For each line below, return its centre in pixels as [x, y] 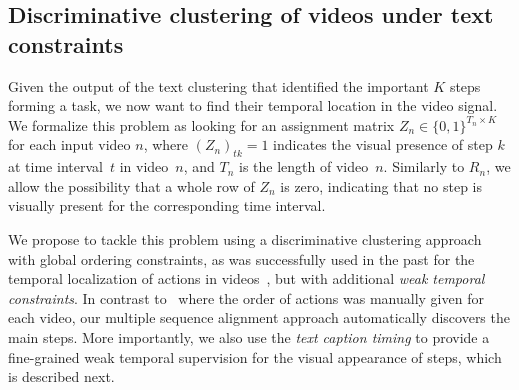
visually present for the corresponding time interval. [167, 205]
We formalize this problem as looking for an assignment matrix [201, 124]
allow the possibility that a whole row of [131, 185]
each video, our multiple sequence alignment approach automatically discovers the [259, 317]
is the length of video [304, 166]
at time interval [55, 166]
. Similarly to [424, 166]
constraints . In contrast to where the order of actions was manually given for [246, 297]
